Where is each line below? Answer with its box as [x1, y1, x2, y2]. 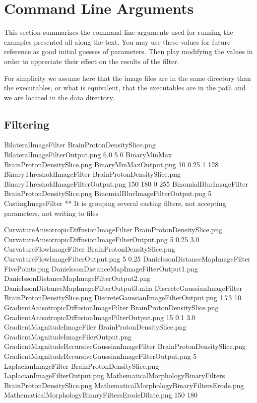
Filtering [4, 116, 50, 132]
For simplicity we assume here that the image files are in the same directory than [4, 72, 251, 83]
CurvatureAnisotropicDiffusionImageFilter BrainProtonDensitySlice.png [4, 224, 223, 235]
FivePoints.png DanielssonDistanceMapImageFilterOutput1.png [4, 263, 198, 273]
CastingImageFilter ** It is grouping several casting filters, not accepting [4, 198, 226, 208]
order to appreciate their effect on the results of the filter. [4, 56, 179, 66]
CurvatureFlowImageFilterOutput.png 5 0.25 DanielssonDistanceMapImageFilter [4, 254, 251, 264]
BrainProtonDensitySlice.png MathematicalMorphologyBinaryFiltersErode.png [4, 380, 244, 390]
